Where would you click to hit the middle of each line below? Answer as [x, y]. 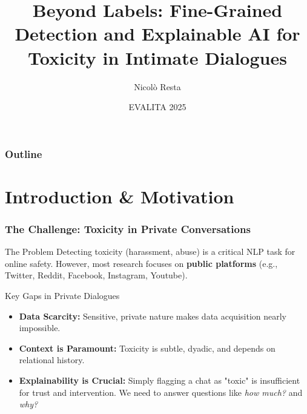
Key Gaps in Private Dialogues [62, 295]
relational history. [52, 360]
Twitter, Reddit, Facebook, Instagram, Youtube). [96, 275]
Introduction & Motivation [120, 196]
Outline [24, 153]
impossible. [40, 328]
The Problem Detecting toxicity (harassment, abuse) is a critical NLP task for [150, 251]
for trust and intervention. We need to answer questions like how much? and [161, 392]
